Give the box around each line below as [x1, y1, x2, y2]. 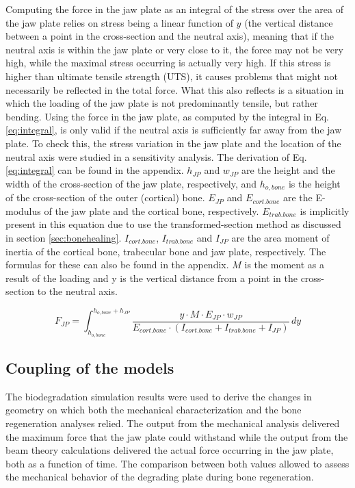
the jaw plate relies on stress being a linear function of [5, 15, 233, 29]
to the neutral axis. [37, 284, 118, 298]
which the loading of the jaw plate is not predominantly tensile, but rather [5, 96, 318, 110]
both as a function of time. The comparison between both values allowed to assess [5, 456, 350, 470]
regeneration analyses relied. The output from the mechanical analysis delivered [5, 416, 340, 431]
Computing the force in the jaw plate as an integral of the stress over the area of [5, 2, 343, 16]
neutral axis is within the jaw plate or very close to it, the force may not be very [5, 42, 343, 56]
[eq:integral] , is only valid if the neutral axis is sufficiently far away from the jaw [5, 123, 342, 137]
